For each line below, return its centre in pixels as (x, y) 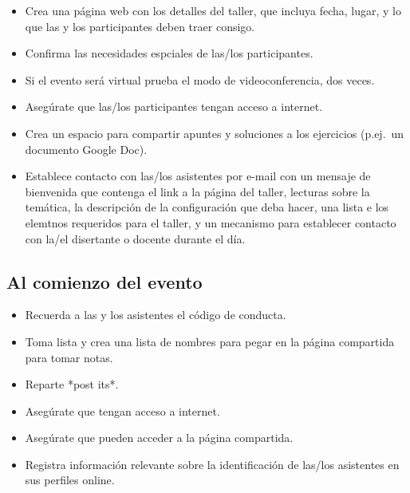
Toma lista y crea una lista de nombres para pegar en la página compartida (210, 341)
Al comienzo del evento (104, 281)
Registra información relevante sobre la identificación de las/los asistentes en (212, 464)
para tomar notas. (69, 357)
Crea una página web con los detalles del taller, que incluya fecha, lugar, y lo (213, 10)
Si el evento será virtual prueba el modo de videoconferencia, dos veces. (200, 79)
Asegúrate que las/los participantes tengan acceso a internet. (174, 106)
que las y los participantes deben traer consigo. (140, 26)
